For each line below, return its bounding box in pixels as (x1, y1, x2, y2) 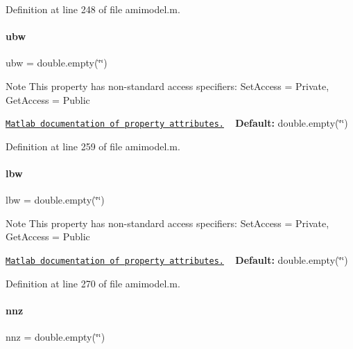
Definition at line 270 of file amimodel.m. (6, 276, 180, 290)
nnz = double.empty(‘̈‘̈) (6, 330, 105, 344)
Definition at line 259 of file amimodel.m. (6, 138, 180, 153)
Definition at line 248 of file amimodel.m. (6, 2, 180, 16)
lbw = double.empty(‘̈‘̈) (6, 193, 105, 207)
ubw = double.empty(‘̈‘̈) (6, 55, 107, 70)
